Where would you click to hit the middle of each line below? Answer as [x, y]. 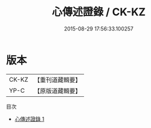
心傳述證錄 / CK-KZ [99, 12]
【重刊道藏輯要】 [57, 80]
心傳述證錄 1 [29, 119]
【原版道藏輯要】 [57, 90]
